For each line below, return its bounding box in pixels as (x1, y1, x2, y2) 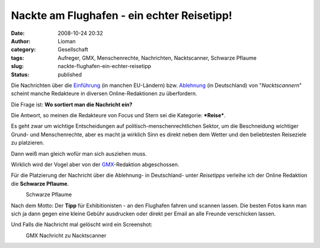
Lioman (57, 37, 76, 44)
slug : (11, 63, 24, 70)
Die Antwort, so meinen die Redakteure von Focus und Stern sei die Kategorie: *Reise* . (11, 112, 226, 119)
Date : (11, 30, 25, 37)
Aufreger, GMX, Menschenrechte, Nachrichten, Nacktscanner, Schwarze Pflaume (57, 54, 257, 62)
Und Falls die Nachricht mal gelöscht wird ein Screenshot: (11, 221, 153, 228)
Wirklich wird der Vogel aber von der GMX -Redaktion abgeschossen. (11, 161, 180, 168)
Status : (11, 71, 30, 78)
